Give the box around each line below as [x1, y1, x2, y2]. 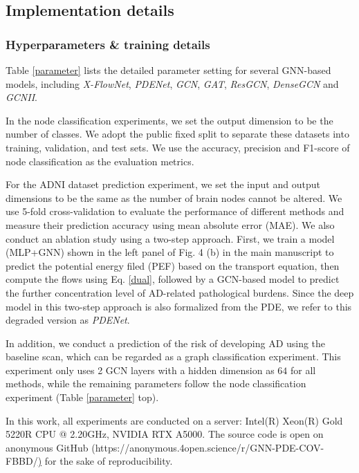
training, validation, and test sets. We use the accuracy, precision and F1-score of [6, 140, 350, 154]
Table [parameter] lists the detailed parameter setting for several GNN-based [6, 63, 331, 77]
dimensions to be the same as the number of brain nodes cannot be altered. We [6, 190, 342, 205]
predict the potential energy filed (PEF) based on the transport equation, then [6, 258, 340, 272]
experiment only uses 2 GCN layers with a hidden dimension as [6, 362, 275, 377]
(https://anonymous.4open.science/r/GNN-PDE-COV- [91, 440, 324, 454]
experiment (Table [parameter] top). [6, 390, 159, 405]
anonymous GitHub [6, 440, 89, 454]
